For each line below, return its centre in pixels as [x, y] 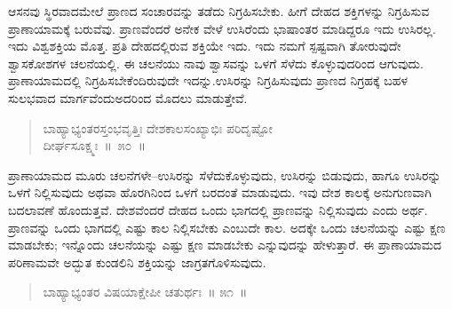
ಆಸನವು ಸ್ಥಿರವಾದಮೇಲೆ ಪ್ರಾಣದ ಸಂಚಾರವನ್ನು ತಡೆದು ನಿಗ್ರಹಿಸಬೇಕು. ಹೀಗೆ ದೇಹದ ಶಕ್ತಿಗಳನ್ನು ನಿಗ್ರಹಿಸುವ [219, 11]
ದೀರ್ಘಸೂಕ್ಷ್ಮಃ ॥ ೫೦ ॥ [94, 145]
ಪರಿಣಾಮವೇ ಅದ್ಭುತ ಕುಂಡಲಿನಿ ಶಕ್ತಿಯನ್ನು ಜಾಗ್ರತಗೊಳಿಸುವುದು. [137, 261]
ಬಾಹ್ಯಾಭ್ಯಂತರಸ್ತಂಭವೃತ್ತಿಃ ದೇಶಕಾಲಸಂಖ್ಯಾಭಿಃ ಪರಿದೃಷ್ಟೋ [158, 127]
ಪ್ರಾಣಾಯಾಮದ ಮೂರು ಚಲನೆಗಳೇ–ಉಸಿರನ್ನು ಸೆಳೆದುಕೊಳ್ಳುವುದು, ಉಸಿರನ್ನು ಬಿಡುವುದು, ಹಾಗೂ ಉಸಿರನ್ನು [225, 174]
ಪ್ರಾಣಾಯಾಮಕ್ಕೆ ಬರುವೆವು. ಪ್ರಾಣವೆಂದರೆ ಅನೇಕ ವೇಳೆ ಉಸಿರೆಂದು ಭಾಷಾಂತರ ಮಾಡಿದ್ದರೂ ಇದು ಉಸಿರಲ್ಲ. [222, 28]
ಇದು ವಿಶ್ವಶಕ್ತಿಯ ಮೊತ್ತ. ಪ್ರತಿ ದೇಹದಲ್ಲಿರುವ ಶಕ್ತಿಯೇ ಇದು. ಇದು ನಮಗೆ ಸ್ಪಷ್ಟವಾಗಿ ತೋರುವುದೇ [205, 46]
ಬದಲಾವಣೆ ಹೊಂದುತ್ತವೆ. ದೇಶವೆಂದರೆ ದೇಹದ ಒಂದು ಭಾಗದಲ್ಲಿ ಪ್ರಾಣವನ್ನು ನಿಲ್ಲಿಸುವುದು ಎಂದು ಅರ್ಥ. [218, 209]
